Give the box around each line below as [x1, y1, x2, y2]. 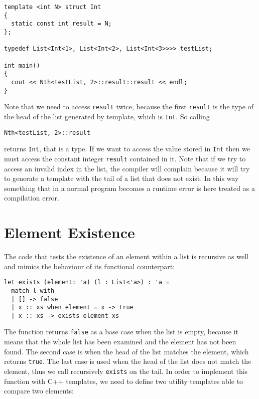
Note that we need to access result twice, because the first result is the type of [4, 101, 253, 112]
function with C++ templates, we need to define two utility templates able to [4, 375, 243, 386]
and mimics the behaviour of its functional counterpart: [4, 261, 175, 271]
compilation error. [4, 192, 59, 203]
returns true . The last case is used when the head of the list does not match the [4, 356, 251, 366]
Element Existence [4, 222, 135, 243]
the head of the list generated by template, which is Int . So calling [4, 111, 210, 121]
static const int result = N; [11, 20, 112, 28]
